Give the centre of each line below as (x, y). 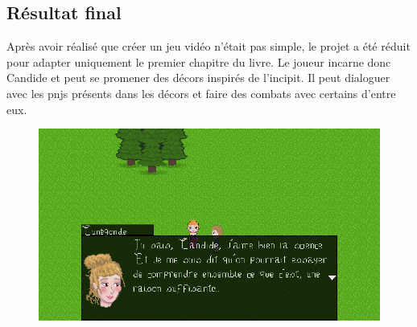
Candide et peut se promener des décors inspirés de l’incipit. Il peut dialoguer (198, 78)
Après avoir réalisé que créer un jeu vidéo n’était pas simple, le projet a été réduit (208, 46)
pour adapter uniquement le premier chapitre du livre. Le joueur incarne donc (199, 61)
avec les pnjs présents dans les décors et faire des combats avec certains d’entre (201, 93)
